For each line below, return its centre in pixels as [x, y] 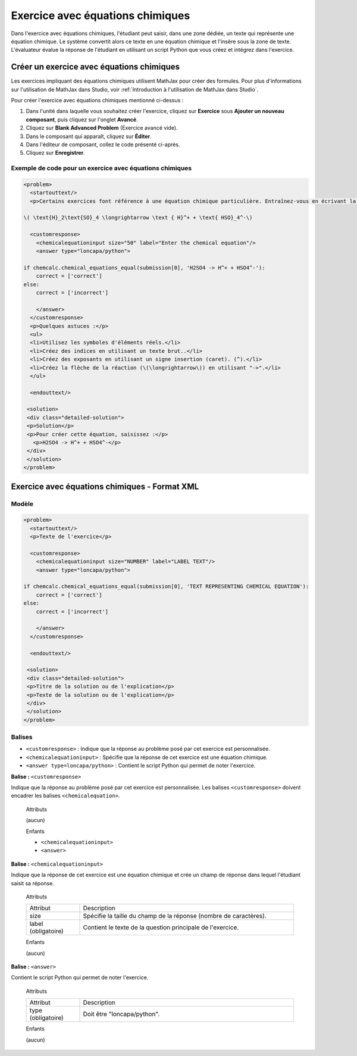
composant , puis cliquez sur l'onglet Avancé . [82, 120]
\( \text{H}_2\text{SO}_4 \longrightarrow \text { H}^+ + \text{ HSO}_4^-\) [138, 218]
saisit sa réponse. [33, 883]
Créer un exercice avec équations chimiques [95, 67]
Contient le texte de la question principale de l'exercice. [161, 927]
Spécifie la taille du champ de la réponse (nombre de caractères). [175, 916]
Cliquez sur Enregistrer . [56, 153]
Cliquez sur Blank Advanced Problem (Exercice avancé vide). [102, 128]
